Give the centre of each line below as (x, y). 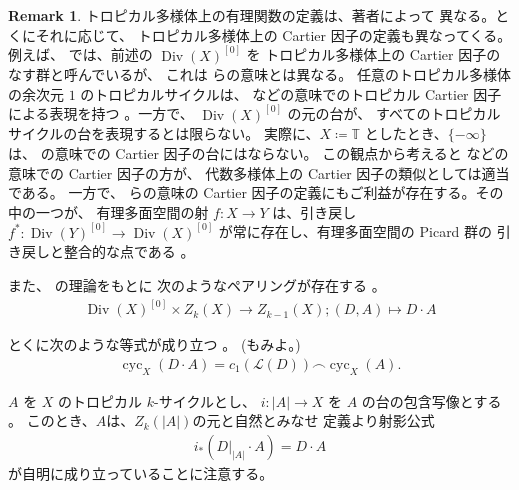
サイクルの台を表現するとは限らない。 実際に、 (164, 133)
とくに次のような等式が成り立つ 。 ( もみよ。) (154, 344)
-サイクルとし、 (205, 400)
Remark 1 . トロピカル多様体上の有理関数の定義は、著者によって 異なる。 (252, 15)
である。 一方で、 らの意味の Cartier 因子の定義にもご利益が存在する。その (256, 192)
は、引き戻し (314, 211)
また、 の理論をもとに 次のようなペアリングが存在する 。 (197, 285)
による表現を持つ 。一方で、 (101, 113)
